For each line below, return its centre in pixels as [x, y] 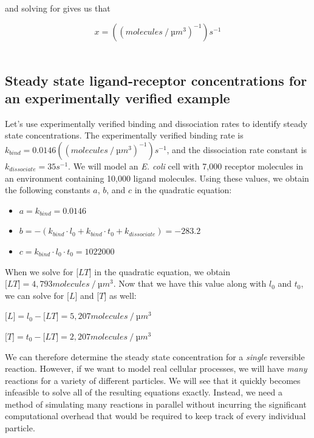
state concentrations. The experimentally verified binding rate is [124, 135]
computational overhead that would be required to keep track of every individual [155, 416]
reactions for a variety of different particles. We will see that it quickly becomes [153, 380]
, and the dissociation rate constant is [237, 149]
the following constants [48, 190]
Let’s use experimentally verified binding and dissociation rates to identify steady [156, 123]
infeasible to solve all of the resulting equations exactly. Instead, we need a [144, 392]
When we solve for [39, 271]
